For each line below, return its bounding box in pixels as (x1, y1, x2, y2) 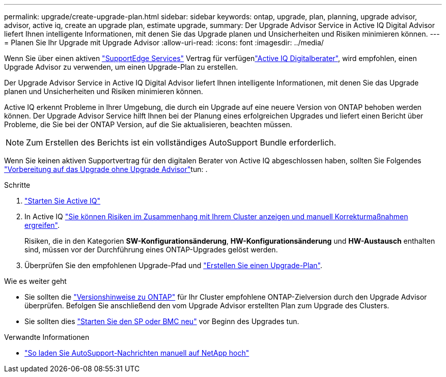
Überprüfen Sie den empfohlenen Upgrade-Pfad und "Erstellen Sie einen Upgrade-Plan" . (24, 261, 322, 270)
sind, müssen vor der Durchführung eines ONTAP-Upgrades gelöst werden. (24, 245, 278, 254)
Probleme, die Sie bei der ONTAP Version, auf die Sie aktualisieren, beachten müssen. (4, 120, 292, 129)
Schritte (4, 181, 31, 189)
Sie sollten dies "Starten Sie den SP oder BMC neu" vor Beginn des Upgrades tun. (24, 317, 299, 326)
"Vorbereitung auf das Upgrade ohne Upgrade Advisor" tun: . (4, 165, 208, 173)
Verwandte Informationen (4, 333, 90, 341)
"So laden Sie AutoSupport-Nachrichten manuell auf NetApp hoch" (24, 349, 249, 357)
